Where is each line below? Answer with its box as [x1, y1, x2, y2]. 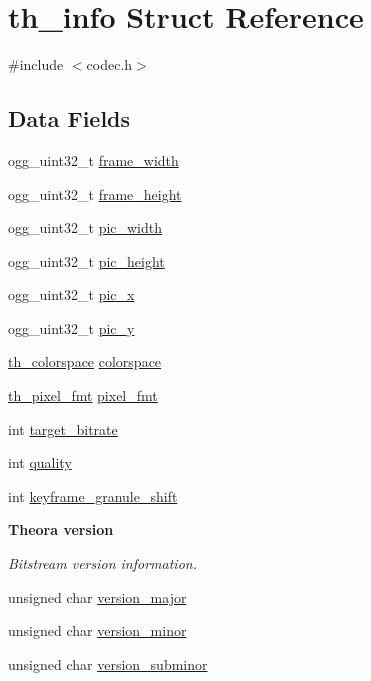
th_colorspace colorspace [8, 351, 162, 372]
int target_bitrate [8, 418, 118, 439]
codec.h [86, 54, 133, 75]
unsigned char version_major [8, 586, 187, 607]
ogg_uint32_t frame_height [8, 183, 182, 204]
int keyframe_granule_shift [8, 485, 178, 506]
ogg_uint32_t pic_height [8, 250, 165, 271]
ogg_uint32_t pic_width [8, 217, 163, 238]
